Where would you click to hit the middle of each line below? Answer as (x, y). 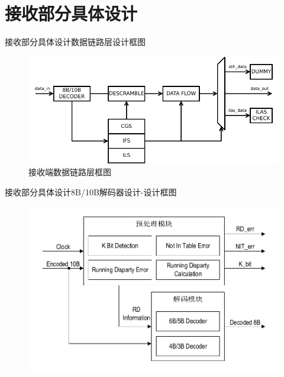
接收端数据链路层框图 (70, 172)
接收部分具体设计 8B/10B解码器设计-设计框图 (91, 191)
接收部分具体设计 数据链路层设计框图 (75, 42)
